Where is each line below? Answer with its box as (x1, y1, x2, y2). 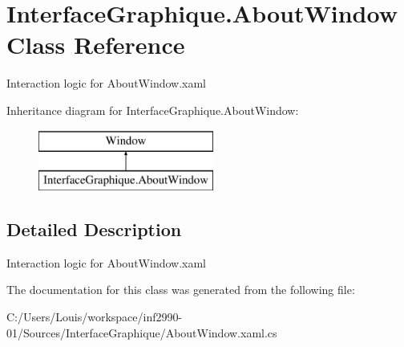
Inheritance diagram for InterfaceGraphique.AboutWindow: (6, 101, 299, 118)
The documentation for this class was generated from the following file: (6, 281, 355, 298)
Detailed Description (6, 217, 182, 242)
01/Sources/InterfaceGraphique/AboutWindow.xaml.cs (6, 324, 277, 341)
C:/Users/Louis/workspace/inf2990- (6, 308, 183, 325)
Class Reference (6, 28, 185, 61)
